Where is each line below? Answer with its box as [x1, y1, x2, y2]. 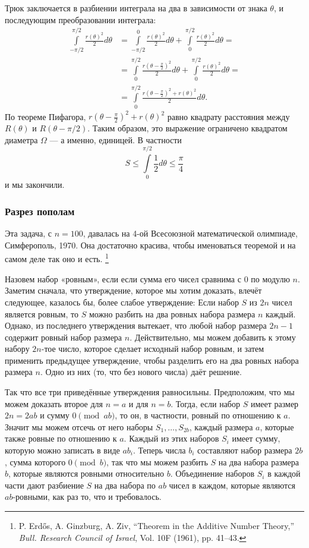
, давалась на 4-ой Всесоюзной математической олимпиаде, [83, 227, 298, 240]
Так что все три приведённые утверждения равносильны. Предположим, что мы [5, 386, 295, 398]
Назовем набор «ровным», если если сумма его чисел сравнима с [5, 272, 241, 285]
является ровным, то [5, 307, 78, 320]
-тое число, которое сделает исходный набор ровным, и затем [41, 342, 264, 355]
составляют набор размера [197, 444, 292, 456]
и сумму [40, 409, 70, 421]
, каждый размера [189, 420, 253, 433]
